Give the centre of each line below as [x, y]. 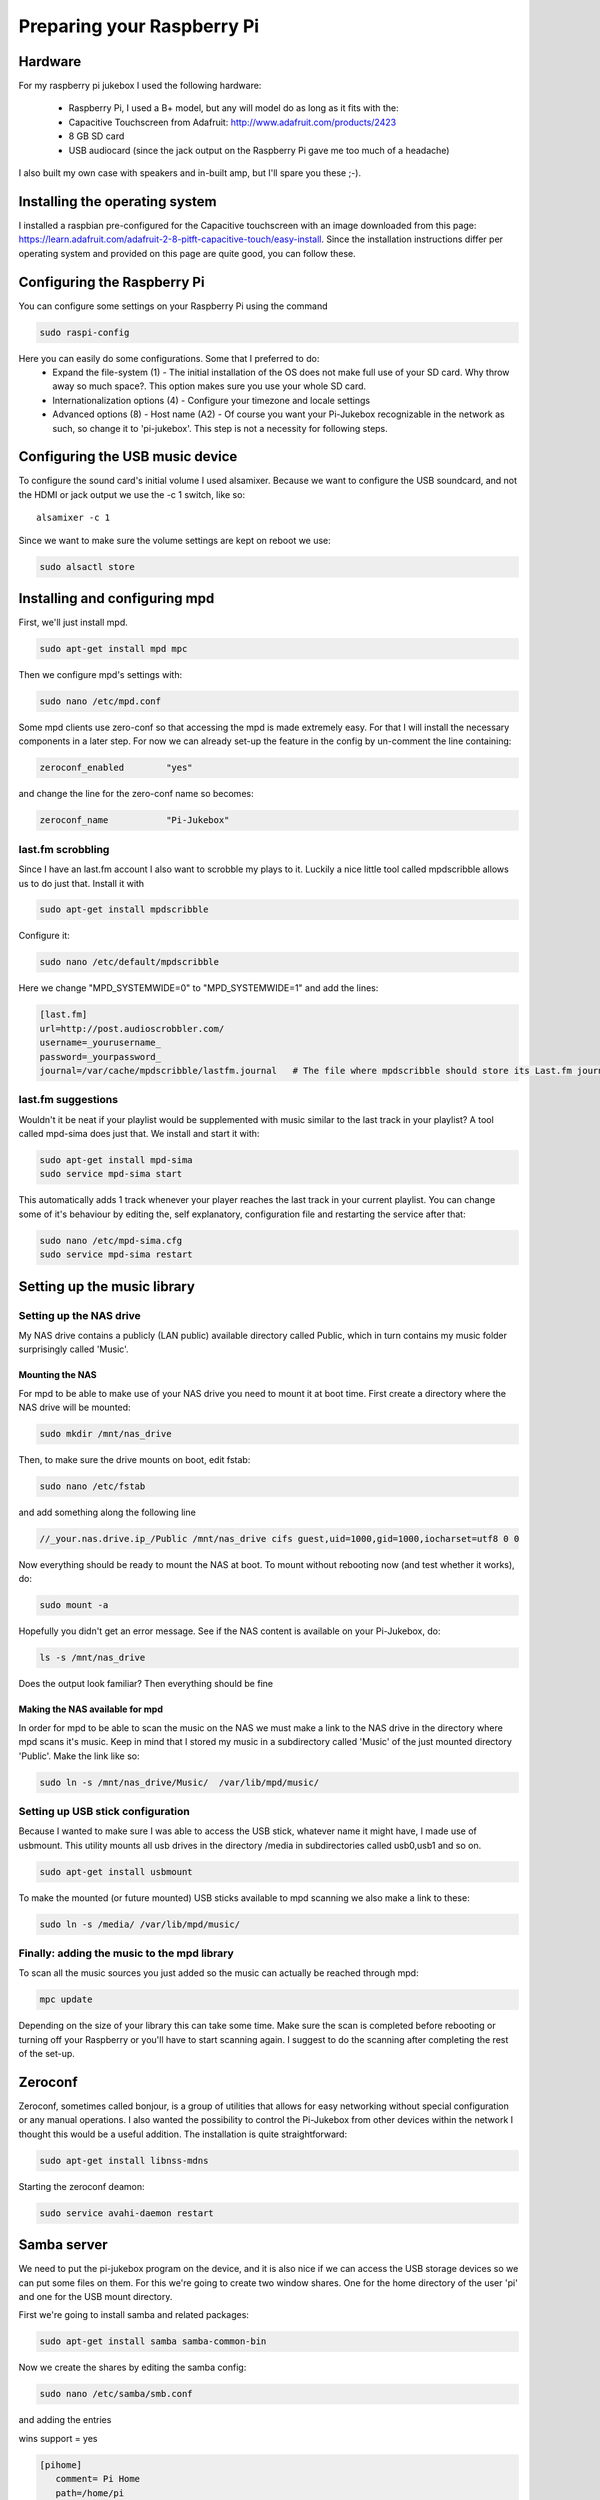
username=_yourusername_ [100, 1043]
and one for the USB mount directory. [95, 2297]
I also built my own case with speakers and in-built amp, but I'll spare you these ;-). [190, 173]
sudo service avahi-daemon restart [126, 2213]
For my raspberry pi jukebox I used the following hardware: [140, 86]
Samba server [63, 2245]
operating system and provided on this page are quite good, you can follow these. [187, 253]
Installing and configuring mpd [116, 598]
